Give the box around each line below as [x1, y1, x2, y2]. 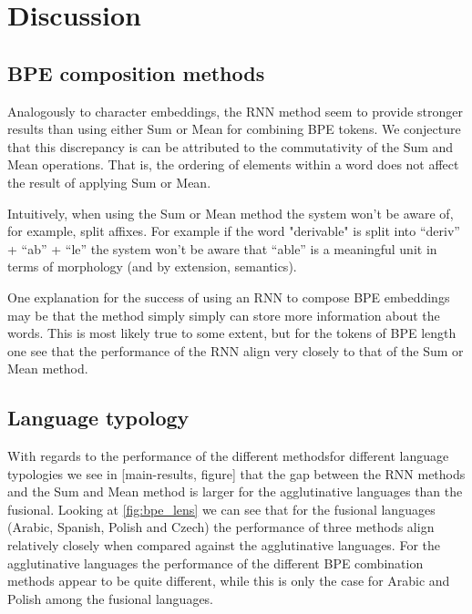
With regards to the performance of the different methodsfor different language [7, 446, 449, 466]
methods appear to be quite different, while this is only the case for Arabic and [7, 571, 450, 590]
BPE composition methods [7, 58, 265, 87]
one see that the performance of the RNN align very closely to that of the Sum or [7, 341, 464, 360]
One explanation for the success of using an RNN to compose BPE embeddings [7, 287, 450, 306]
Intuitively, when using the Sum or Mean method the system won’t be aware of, [7, 203, 454, 222]
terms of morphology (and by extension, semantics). [7, 257, 297, 276]
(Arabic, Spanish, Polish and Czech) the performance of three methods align [7, 517, 435, 537]
